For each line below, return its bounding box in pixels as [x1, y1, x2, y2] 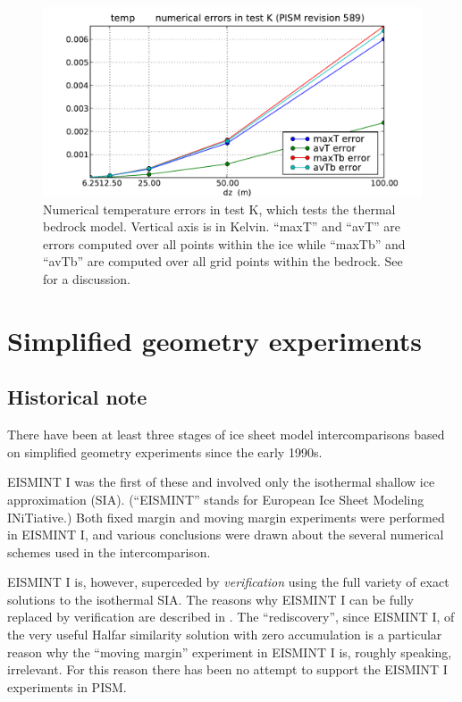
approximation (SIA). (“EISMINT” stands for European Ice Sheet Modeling [7, 489, 424, 508]
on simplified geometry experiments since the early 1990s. [7, 442, 323, 461]
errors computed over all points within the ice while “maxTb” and [43, 234, 406, 253]
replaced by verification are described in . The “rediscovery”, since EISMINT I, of [7, 607, 455, 626]
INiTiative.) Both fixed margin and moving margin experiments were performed [7, 507, 445, 526]
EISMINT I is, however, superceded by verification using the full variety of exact [7, 572, 449, 591]
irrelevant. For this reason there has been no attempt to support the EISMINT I [7, 660, 448, 679]
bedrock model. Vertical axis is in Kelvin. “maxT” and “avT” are [43, 217, 401, 236]
